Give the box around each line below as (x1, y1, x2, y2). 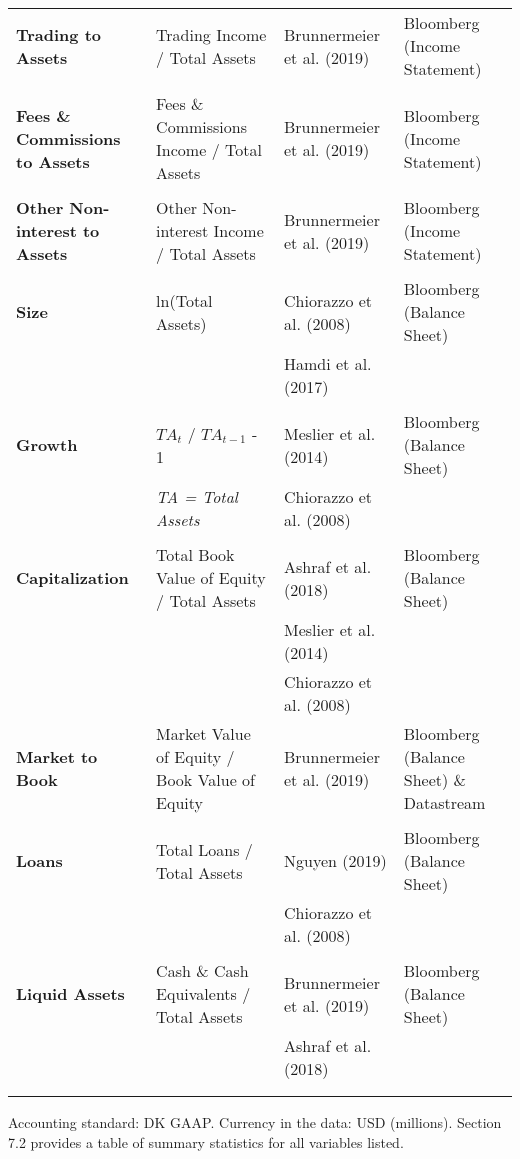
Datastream (403, 791, 486, 814)
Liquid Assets (16, 982, 125, 1005)
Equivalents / (156, 982, 251, 1005)
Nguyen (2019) (284, 849, 387, 872)
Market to (16, 745, 98, 768)
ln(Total (156, 288, 213, 312)
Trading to (16, 22, 102, 46)
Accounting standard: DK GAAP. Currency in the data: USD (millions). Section (8, 1112, 502, 1132)
